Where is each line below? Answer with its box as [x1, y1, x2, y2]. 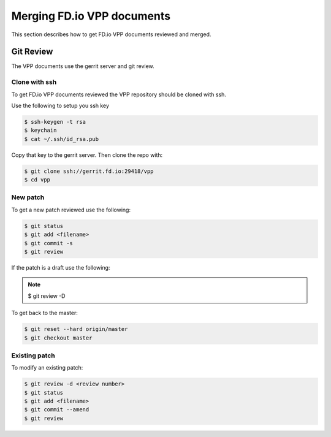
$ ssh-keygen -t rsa [24, 118, 86, 125]
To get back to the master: [11, 310, 78, 317]
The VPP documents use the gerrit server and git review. [11, 63, 154, 70]
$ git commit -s [24, 240, 74, 246]
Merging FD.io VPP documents [11, 9, 171, 23]
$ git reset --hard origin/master [24, 325, 128, 333]
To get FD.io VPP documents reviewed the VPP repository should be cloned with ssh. [11, 91, 227, 98]
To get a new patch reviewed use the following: [11, 206, 131, 213]
